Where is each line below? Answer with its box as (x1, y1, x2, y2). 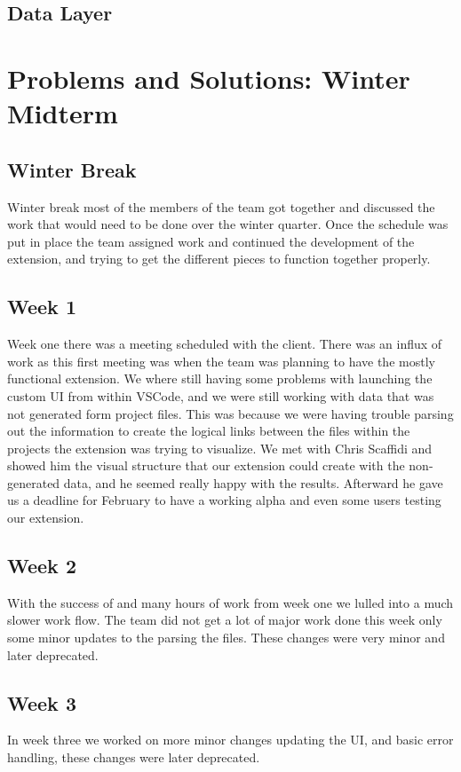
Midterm (7, 95, 118, 131)
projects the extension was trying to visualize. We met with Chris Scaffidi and (7, 438, 433, 457)
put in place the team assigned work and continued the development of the (7, 232, 415, 250)
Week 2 (7, 552, 76, 579)
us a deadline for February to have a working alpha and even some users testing (7, 491, 441, 509)
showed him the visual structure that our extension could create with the (7, 456, 405, 475)
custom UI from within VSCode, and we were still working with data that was (7, 386, 434, 405)
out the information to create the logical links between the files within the (7, 421, 410, 440)
